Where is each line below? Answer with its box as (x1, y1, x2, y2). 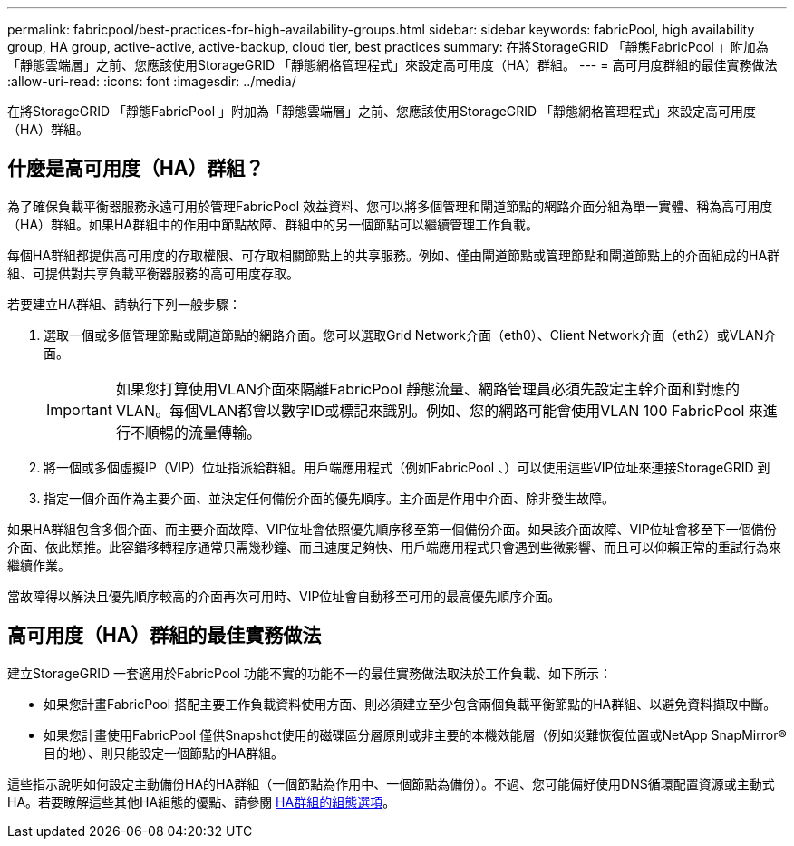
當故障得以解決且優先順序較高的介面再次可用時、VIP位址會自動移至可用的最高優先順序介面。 (7, 588, 561, 604)
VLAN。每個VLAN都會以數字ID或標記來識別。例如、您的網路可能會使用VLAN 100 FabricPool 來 (115, 401, 763, 420)
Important (46, 400, 112, 419)
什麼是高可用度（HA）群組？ (7, 157, 265, 180)
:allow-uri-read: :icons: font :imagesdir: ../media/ (7, 73, 296, 89)
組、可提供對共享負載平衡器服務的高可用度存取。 (7, 265, 299, 281)
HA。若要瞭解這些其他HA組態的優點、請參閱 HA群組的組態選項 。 (7, 793, 396, 810)
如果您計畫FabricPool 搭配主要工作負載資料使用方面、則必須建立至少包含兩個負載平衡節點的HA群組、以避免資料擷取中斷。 (44, 695, 777, 712)
